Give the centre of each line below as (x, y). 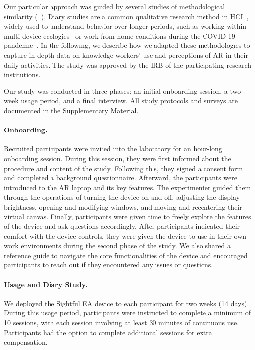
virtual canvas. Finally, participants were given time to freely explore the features (127, 216)
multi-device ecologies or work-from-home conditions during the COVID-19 (120, 35)
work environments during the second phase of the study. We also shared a (117, 245)
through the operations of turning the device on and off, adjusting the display (122, 197)
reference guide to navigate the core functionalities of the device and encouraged (126, 255)
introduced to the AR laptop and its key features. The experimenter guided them (127, 187)
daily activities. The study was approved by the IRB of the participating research (128, 65)
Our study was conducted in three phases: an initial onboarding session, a (116, 91)
